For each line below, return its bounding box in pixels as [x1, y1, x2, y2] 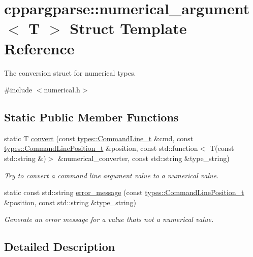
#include [4, 84, 33, 95]
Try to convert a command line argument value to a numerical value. [4, 170, 219, 180]
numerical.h [44, 84, 80, 95]
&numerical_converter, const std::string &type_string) [57, 153, 230, 164]
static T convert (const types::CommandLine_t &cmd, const [4, 133, 193, 143]
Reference [4, 38, 75, 58]
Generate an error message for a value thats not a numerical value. [4, 214, 214, 224]
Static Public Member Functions [4, 109, 179, 125]
